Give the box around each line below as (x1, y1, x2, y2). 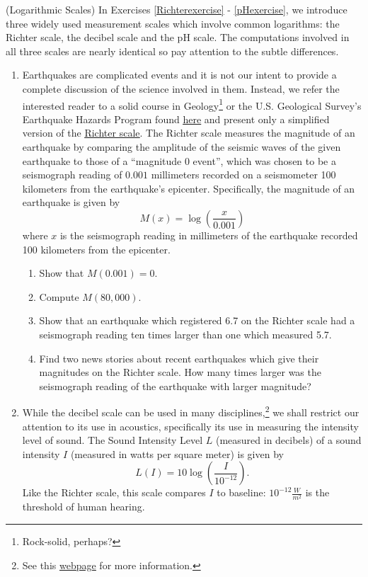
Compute (39, 289, 79, 304)
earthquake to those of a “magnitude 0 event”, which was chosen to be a (22, 153, 336, 168)
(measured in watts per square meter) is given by (70, 446, 284, 461)
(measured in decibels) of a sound (215, 433, 362, 447)
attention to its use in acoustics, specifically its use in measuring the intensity (22, 418, 359, 433)
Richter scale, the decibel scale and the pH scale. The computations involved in (6, 30, 350, 45)
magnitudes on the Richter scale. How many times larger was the (39, 365, 321, 379)
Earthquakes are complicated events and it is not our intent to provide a (22, 67, 337, 82)
